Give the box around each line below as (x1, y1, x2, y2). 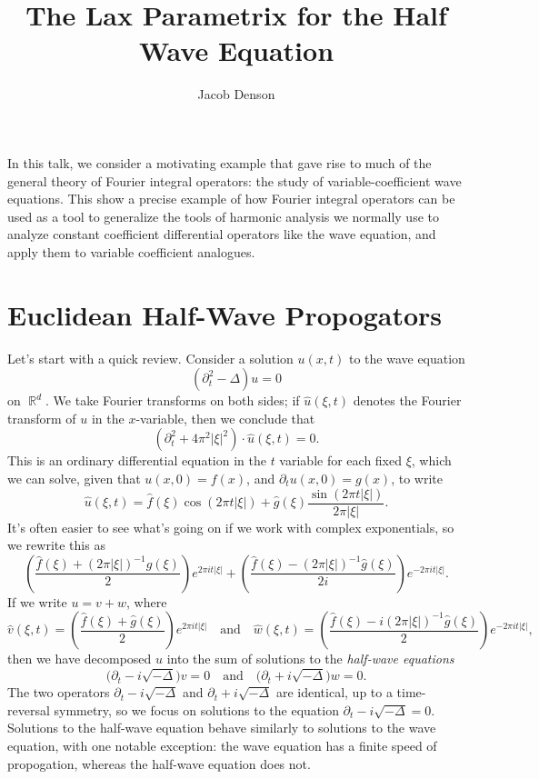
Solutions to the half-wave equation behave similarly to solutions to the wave (7, 718, 436, 737)
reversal (7, 700, 50, 719)
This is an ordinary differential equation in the (7, 451, 266, 470)
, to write (391, 468, 444, 487)
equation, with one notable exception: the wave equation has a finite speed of (7, 735, 437, 754)
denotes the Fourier (353, 391, 462, 410)
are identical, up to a (275, 683, 393, 702)
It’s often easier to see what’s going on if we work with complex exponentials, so (7, 517, 454, 536)
